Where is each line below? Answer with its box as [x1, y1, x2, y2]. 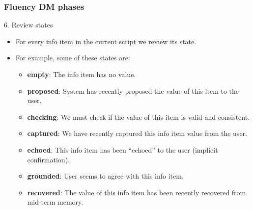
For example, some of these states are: [15, 52, 130, 63]
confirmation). [27, 154, 70, 164]
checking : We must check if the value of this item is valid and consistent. [27, 111, 250, 122]
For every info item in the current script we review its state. [15, 36, 197, 46]
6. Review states [4, 20, 53, 30]
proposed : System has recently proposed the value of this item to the [27, 85, 239, 96]
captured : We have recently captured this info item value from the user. [27, 128, 247, 138]
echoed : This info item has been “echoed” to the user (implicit [27, 144, 218, 155]
